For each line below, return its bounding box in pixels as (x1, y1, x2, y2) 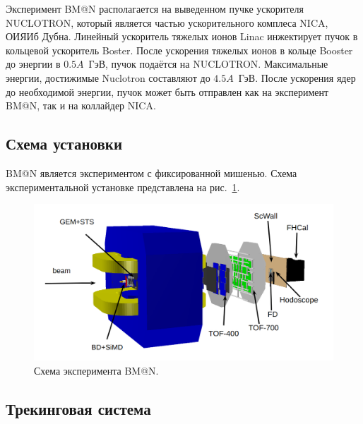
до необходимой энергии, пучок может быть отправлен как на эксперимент (6, 84, 329, 99)
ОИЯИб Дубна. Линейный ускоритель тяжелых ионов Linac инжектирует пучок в (6, 29, 358, 44)
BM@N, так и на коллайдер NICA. (6, 98, 156, 113)
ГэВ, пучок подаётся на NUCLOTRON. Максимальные (88, 56, 328, 71)
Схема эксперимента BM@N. (34, 363, 159, 378)
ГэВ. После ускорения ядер (238, 70, 356, 85)
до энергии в (6, 56, 61, 71)
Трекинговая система (6, 398, 151, 420)
